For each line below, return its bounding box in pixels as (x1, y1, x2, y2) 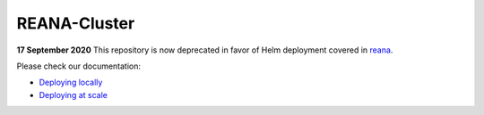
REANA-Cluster (16, 13, 135, 33)
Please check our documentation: (16, 61, 142, 71)
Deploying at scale (39, 89, 108, 100)
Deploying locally (39, 77, 103, 88)
